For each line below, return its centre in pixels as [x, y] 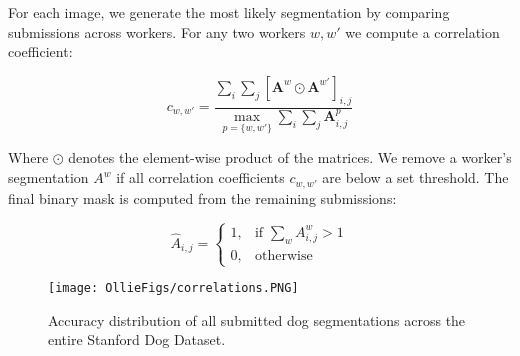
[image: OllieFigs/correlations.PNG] [173, 288]
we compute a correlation [422, 31]
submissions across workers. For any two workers [157, 31]
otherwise [283, 255]
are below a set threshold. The [415, 177]
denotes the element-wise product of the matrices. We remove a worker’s [290, 157]
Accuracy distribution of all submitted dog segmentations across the [257, 319]
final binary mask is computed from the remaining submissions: [202, 197]
